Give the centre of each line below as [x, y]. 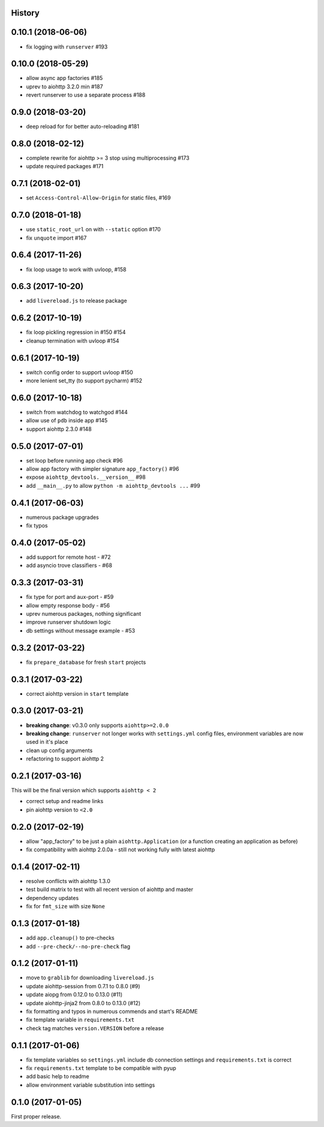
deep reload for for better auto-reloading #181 [82, 127]
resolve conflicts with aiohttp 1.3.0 [68, 881]
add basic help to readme [58, 1077]
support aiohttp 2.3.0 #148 [59, 429]
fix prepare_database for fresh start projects [86, 662]
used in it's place [47, 742]
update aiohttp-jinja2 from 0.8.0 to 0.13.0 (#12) [83, 1003]
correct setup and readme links [65, 801]
